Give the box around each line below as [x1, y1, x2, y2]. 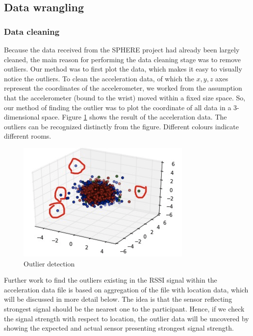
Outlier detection [24, 258, 75, 268]
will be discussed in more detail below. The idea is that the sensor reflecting [4, 294, 232, 304]
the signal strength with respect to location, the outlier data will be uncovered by [4, 313, 249, 323]
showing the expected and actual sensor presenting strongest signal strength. [4, 323, 234, 333]
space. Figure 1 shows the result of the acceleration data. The [42, 112, 227, 122]
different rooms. [4, 131, 51, 141]
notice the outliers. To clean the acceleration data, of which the [4, 73, 194, 83]
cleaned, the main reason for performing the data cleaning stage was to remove [4, 54, 241, 64]
